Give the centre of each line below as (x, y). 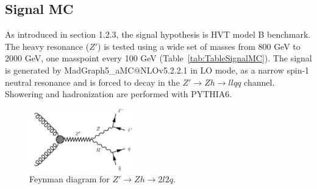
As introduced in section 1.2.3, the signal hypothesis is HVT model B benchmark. (158, 34)
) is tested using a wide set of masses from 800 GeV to (199, 46)
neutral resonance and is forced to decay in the (92, 82)
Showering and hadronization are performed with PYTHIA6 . (119, 94)
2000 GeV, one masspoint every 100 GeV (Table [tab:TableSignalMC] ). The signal (158, 58)
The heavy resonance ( (47, 46)
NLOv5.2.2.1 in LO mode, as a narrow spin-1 (225, 70)
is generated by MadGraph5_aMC (69, 70)
